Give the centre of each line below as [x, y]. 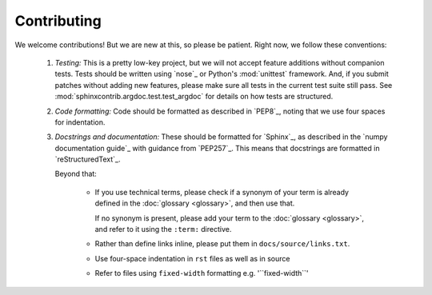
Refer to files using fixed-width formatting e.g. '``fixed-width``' [202, 273]
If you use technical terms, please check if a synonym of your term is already [222, 192]
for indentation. [80, 122]
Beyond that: [76, 174]
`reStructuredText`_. [88, 159]
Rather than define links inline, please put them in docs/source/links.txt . [222, 244]
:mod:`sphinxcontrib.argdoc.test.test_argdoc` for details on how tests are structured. [194, 97]
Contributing [58, 21]
